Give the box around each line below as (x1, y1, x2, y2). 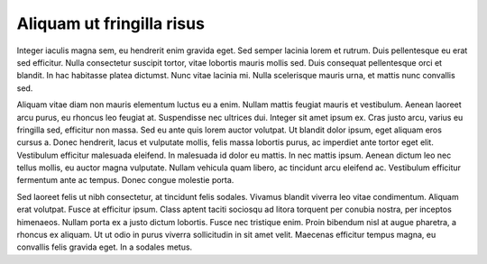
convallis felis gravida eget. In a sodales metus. (16, 241, 193, 252)
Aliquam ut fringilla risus (16, 14, 205, 33)
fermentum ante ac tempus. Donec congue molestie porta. (16, 175, 234, 186)
